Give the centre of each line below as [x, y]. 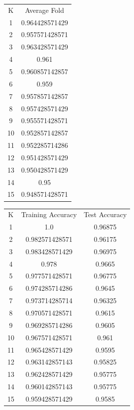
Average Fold [45, 10]
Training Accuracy [49, 214]
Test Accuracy [105, 214]
